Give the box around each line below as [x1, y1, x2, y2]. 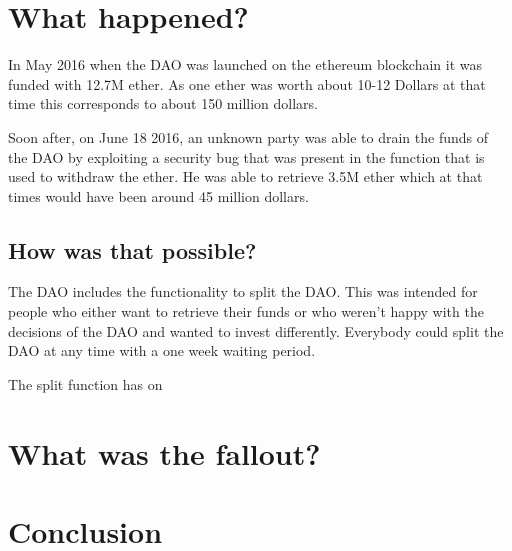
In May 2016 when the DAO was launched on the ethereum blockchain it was [8, 54, 483, 75]
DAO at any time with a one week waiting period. [8, 340, 316, 361]
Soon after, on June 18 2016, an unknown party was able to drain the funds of [8, 126, 489, 147]
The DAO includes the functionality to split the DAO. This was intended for [8, 281, 478, 302]
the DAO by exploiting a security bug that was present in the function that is [8, 146, 485, 167]
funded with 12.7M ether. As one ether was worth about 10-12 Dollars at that [8, 73, 486, 94]
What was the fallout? [8, 432, 321, 473]
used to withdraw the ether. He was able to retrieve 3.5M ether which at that [8, 166, 483, 187]
